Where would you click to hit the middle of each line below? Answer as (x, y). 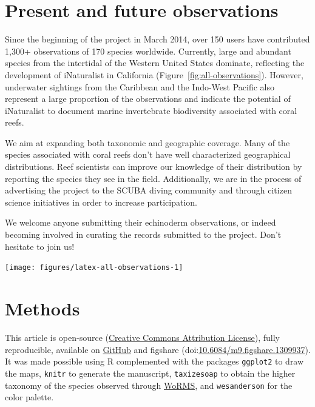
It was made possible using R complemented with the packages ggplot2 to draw (154, 361)
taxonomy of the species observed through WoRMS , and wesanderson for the (149, 385)
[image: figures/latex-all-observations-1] (94, 268)
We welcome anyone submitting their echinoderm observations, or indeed (141, 222)
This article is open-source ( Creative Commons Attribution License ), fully (143, 337)
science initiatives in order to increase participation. (101, 202)
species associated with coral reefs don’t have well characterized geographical (148, 154)
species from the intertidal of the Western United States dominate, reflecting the (155, 63)
